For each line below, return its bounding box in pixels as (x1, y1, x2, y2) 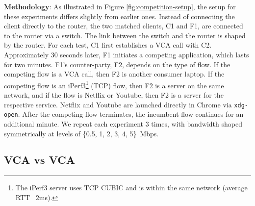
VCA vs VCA (4, 152, 75, 167)
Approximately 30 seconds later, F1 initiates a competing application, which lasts (4, 49, 249, 59)
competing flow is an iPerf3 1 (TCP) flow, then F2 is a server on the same (4, 78, 224, 90)
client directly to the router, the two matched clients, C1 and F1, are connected (4, 21, 243, 31)
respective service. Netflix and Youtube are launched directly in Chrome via (4, 99, 232, 109)
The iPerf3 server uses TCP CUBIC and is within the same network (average (15, 182, 248, 193)
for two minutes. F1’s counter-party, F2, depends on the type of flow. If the (4, 59, 230, 69)
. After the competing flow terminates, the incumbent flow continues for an (18, 109, 244, 119)
